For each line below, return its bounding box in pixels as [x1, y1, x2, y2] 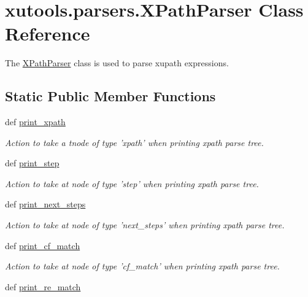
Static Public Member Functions [5, 87, 216, 106]
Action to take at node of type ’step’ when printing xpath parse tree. [5, 177, 259, 190]
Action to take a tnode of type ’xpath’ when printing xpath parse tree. [5, 136, 264, 148]
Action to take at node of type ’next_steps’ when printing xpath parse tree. [5, 218, 285, 231]
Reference [5, 21, 90, 46]
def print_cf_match [5, 239, 80, 252]
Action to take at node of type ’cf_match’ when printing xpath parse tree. [5, 260, 280, 272]
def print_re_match [5, 280, 81, 293]
